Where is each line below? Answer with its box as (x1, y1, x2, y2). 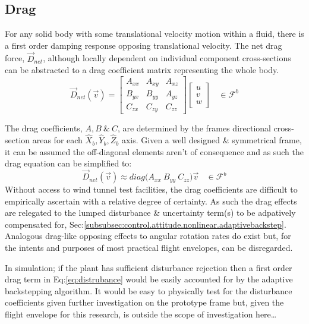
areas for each (32, 134, 83, 146)
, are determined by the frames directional (117, 122, 271, 134)
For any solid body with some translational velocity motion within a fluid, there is (5, 27, 304, 40)
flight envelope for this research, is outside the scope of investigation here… (5, 308, 277, 320)
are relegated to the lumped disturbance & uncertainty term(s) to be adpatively (5, 206, 296, 219)
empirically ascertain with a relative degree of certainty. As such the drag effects (5, 194, 297, 207)
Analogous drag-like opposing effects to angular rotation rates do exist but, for (5, 229, 291, 242)
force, (5, 52, 25, 64)
